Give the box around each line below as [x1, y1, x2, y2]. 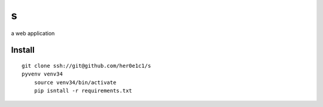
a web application [11, 30, 55, 37]
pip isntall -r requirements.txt [33, 87, 133, 95]
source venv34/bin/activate [33, 79, 117, 86]
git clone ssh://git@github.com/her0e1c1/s [22, 62, 151, 69]
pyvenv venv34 [22, 71, 63, 77]
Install [11, 45, 35, 55]
